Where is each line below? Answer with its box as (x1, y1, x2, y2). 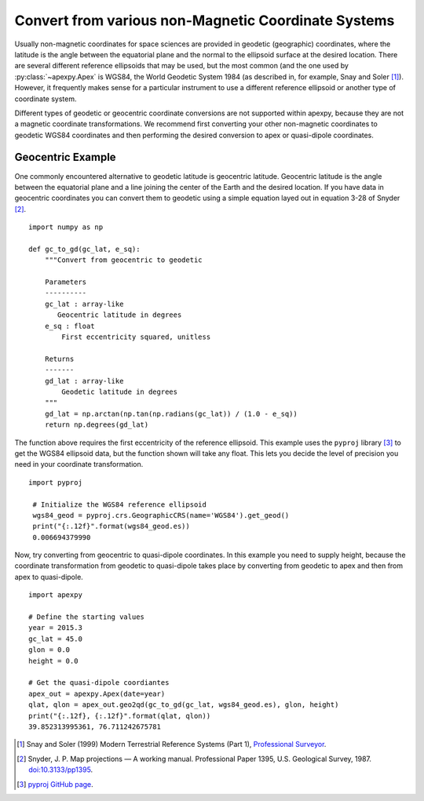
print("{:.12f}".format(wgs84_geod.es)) (32, 522, 190, 531)
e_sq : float (44, 322, 95, 330)
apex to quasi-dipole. (14, 572, 84, 581)
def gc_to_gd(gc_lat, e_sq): (28, 244, 141, 253)
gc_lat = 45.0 (28, 634, 82, 643)
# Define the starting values (28, 613, 145, 621)
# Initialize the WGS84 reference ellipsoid (32, 500, 207, 509)
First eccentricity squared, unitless (61, 333, 211, 341)
